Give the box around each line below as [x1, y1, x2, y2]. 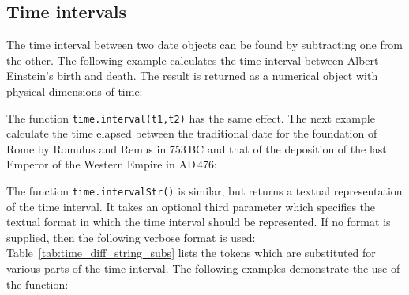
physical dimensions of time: [6, 82, 143, 99]
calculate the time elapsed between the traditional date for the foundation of [6, 125, 377, 142]
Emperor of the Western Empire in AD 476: [6, 156, 217, 172]
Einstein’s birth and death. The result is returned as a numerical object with [6, 67, 378, 84]
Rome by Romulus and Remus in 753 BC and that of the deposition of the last [6, 140, 387, 157]
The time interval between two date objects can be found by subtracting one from [6, 36, 403, 53]
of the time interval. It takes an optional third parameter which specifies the [6, 198, 376, 214]
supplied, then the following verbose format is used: [6, 229, 256, 245]
